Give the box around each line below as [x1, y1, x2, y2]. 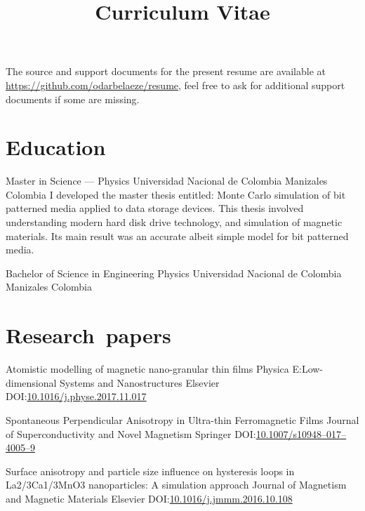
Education [6, 133, 106, 161]
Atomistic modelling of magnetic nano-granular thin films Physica [6, 361, 289, 376]
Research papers [6, 321, 171, 350]
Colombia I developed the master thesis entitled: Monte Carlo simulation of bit [6, 187, 346, 201]
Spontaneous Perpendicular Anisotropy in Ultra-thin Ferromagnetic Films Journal [6, 412, 359, 427]
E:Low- [292, 361, 324, 376]
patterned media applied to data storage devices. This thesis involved [6, 201, 304, 215]
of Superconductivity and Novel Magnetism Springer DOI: [6, 426, 256, 441]
